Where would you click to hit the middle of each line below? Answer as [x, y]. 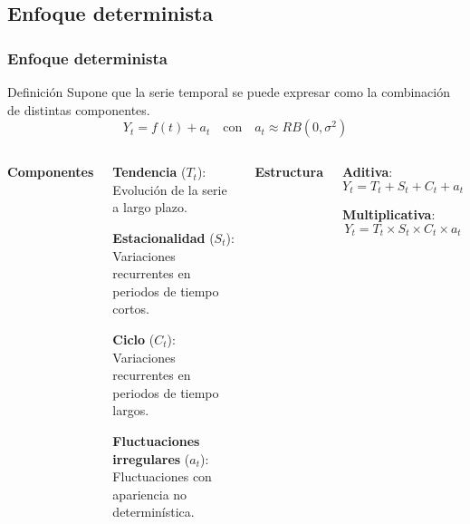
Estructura [289, 172]
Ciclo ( [134, 339]
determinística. [153, 512]
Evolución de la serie [170, 189]
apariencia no [150, 494]
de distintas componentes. [79, 109]
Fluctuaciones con [162, 476]
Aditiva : [367, 172]
